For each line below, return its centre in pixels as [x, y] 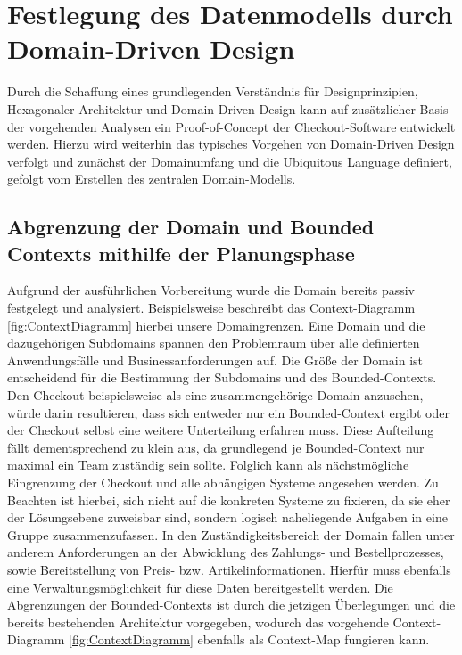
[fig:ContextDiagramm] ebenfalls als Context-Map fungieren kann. [249, 639]
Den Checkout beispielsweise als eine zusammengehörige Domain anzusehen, [215, 395]
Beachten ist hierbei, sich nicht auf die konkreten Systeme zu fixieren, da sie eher [229, 499]
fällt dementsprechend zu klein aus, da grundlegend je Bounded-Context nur [216, 447]
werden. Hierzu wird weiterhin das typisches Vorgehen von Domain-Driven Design [231, 144]
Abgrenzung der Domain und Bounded [191, 227]
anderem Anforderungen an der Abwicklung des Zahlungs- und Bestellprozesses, [226, 552]
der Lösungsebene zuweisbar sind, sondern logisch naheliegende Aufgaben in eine [227, 517]
